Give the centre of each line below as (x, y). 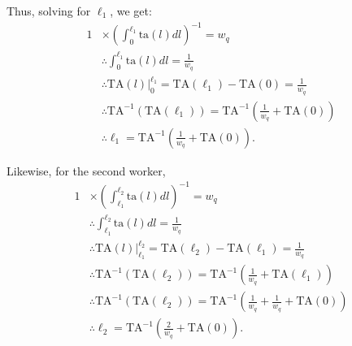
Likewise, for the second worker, (86, 170)
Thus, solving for (49, 11)
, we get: (131, 11)
